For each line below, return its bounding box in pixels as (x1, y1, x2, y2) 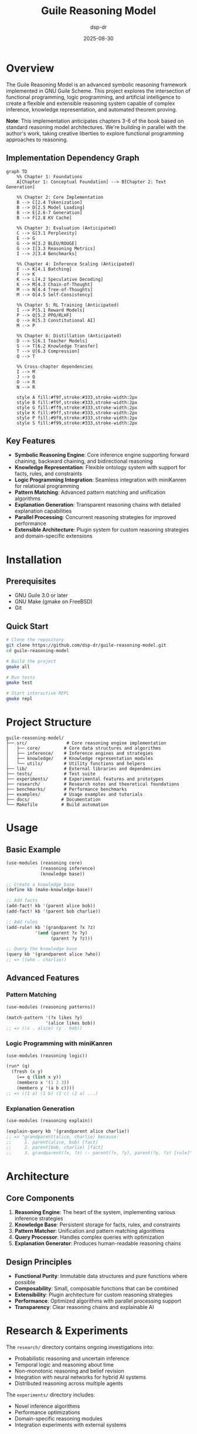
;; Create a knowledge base (6, 882, 75, 887)
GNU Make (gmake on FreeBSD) (14, 598, 93, 605)
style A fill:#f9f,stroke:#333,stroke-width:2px (16, 394, 138, 400)
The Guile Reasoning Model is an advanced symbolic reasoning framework (6, 81, 188, 88)
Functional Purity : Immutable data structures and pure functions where (14, 1273, 188, 1280)
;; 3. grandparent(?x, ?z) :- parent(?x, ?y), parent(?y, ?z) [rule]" (6, 1150, 193, 1156)
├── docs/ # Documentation (6, 796, 101, 802)
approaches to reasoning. (6, 136, 69, 143)
